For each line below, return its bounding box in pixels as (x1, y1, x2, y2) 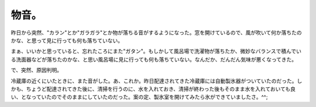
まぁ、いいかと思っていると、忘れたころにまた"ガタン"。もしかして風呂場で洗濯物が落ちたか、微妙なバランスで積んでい (11, 48, 301, 55)
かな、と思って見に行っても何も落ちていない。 (11, 37, 123, 44)
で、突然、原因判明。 (11, 67, 63, 74)
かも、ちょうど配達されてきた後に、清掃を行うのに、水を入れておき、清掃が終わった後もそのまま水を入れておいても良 (11, 85, 296, 92)
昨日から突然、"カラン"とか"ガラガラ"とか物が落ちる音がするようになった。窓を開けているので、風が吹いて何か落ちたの (11, 29, 303, 36)
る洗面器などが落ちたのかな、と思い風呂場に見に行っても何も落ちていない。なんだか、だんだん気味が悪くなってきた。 (11, 56, 297, 63)
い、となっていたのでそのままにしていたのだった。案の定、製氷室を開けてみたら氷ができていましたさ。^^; (11, 94, 268, 101)
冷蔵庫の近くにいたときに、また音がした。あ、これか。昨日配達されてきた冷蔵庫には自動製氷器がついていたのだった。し (11, 77, 303, 84)
